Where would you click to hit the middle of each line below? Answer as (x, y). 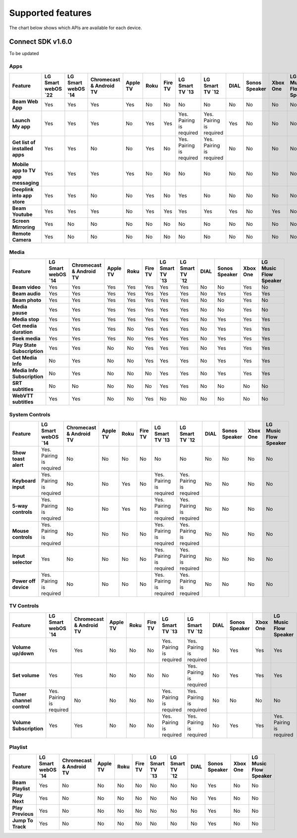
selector (22, 562)
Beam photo (27, 300)
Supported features (50, 13)
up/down (23, 653)
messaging (25, 183)
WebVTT (23, 396)
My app (21, 126)
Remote (22, 234)
